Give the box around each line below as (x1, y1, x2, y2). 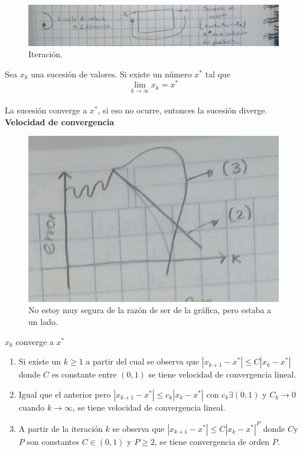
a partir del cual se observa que (86, 355, 199, 368)
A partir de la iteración (18, 422, 103, 434)
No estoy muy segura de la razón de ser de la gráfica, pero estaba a (28, 304, 272, 316)
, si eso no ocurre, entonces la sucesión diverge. (97, 104, 268, 116)
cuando (18, 401, 45, 413)
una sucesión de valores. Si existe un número (31, 67, 192, 80)
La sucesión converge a (5, 104, 87, 116)
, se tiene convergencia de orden (154, 435, 269, 447)
